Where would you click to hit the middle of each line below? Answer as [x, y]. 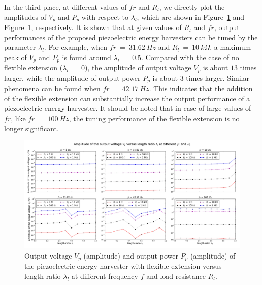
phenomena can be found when [52, 88]
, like [18, 118]
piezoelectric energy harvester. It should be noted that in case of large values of [128, 108]
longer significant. [31, 128]
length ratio [43, 276]
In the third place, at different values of [65, 7]
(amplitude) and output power [131, 255]
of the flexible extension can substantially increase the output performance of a [127, 98]
